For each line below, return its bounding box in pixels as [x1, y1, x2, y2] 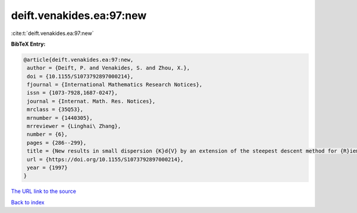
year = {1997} [27, 164, 68, 171]
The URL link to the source [11, 187, 77, 195]
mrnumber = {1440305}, [27, 115, 93, 121]
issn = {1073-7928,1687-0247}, [27, 90, 118, 96]
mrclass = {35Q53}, [27, 106, 83, 113]
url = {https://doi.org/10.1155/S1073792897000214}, [27, 156, 184, 163]
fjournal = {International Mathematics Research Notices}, [27, 81, 203, 88]
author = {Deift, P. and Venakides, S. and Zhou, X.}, [27, 65, 190, 71]
